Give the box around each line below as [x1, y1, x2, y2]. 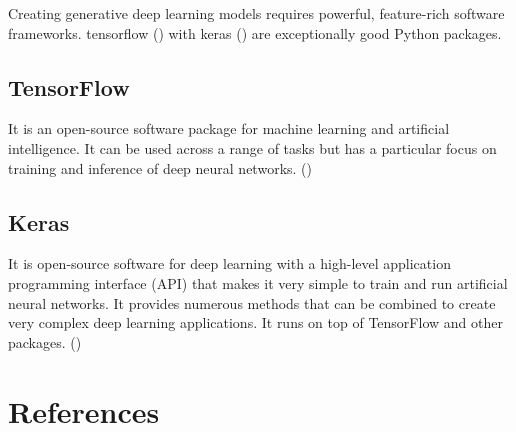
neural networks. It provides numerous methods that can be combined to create [8, 292, 496, 313]
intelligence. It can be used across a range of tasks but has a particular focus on [8, 137, 497, 158]
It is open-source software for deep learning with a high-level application [8, 253, 451, 274]
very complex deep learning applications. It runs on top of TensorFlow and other [8, 312, 503, 333]
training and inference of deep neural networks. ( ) [8, 157, 312, 178]
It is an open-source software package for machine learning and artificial [8, 118, 450, 139]
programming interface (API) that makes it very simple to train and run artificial [8, 272, 508, 293]
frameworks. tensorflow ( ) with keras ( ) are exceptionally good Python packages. [8, 22, 502, 43]
